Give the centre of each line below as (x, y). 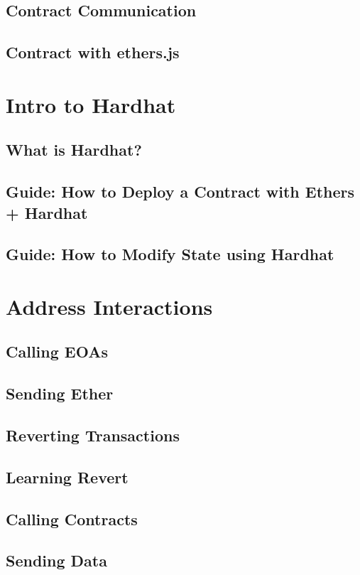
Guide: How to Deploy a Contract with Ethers (180, 192)
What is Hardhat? (74, 150)
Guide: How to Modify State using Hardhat (170, 254)
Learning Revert (67, 477)
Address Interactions (109, 306)
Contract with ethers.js (93, 52)
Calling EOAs (57, 351)
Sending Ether (60, 393)
